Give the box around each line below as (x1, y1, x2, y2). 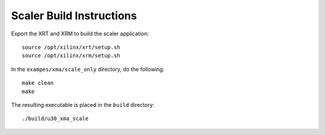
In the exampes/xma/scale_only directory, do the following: (11, 65, 165, 73)
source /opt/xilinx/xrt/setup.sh (22, 44, 120, 50)
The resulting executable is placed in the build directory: (11, 101, 155, 108)
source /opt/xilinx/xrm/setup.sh (22, 52, 120, 59)
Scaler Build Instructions (11, 9, 137, 22)
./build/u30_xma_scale (22, 115, 89, 122)
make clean (22, 80, 54, 86)
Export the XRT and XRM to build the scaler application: (11, 30, 149, 37)
